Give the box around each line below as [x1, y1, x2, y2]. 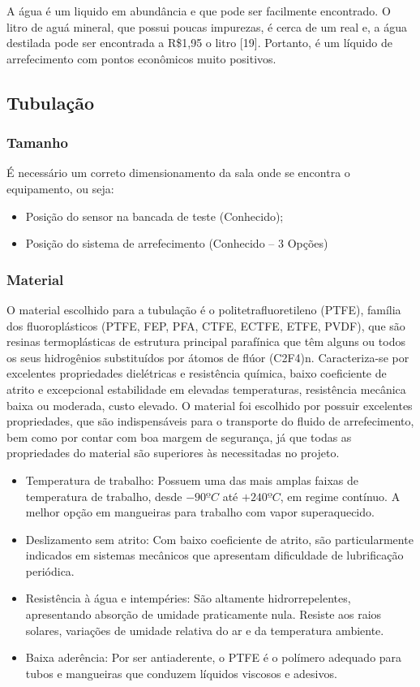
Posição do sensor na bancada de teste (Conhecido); [25, 207, 284, 224]
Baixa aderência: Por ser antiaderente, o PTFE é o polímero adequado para [25, 649, 402, 666]
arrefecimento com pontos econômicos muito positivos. [6, 50, 276, 67]
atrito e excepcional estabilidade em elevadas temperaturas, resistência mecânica [6, 380, 406, 397]
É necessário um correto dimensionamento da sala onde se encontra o [6, 164, 350, 181]
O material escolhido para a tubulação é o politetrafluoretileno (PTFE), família [6, 300, 401, 318]
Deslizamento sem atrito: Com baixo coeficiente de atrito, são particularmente [25, 530, 414, 547]
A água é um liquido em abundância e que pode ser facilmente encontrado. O [6, 2, 391, 19]
